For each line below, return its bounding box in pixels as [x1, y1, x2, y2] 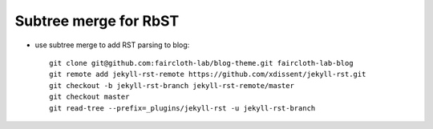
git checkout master [49, 92, 130, 102]
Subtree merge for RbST [14, 12, 180, 30]
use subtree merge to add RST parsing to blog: [34, 40, 190, 50]
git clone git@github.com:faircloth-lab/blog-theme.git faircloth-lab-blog [49, 58, 354, 67]
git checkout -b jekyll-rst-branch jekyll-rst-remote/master [49, 81, 294, 90]
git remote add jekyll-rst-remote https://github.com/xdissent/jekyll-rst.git [49, 70, 366, 79]
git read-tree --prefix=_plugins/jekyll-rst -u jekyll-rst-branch [49, 103, 316, 112]
